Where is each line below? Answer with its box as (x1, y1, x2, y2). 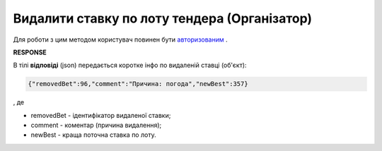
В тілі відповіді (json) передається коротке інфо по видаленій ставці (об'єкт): (13, 61, 247, 70)
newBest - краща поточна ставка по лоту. (30, 131, 156, 139)
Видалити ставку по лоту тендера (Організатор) (13, 11, 313, 26)
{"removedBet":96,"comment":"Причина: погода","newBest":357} (28, 80, 248, 88)
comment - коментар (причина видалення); (30, 121, 162, 130)
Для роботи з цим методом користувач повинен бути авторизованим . (13, 35, 228, 44)
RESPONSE (13, 48, 47, 56)
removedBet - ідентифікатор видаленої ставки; (30, 111, 171, 119)
